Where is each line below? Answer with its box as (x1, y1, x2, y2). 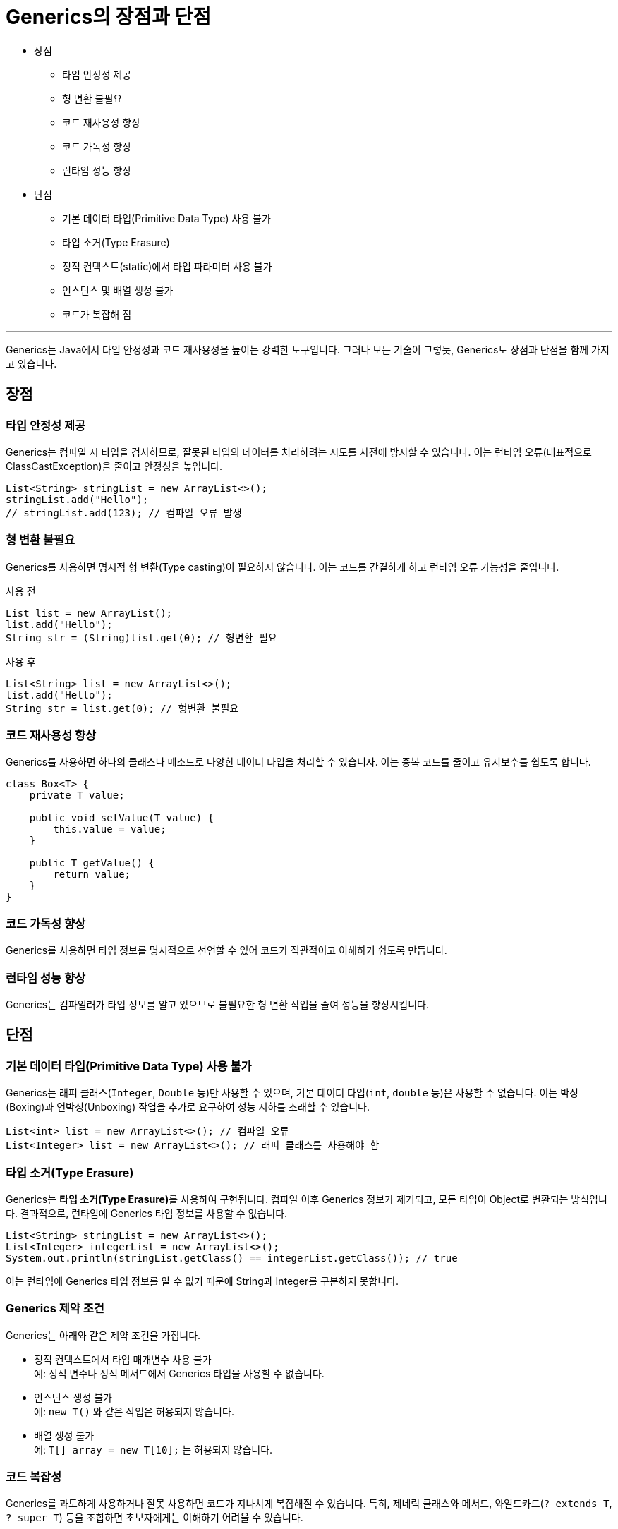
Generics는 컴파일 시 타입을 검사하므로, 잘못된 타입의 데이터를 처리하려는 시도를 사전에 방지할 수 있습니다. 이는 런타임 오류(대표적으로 (6, 445, 592, 458)
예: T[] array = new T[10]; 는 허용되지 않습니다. (34, 1443, 273, 1456)
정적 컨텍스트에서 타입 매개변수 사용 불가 (34, 1353, 212, 1365)
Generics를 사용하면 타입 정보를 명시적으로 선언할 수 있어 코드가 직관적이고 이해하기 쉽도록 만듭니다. (6, 944, 447, 957)
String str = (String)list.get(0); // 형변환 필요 (6, 631, 277, 643)
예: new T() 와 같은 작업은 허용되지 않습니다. (34, 1405, 234, 1418)
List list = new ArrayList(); (6, 607, 173, 619)
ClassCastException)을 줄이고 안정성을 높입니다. (6, 459, 222, 472)
